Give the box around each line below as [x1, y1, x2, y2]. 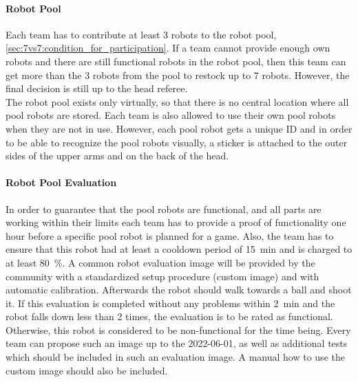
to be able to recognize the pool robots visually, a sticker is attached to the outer [6, 135, 348, 149]
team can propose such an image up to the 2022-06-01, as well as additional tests [6, 336, 348, 350]
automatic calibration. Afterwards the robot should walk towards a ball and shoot [6, 282, 352, 297]
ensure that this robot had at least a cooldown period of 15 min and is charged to [6, 242, 352, 256]
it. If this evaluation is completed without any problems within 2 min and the [6, 295, 335, 310]
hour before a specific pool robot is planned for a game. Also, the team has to [6, 228, 334, 243]
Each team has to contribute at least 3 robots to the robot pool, [6, 27, 277, 41]
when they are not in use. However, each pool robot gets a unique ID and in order [6, 121, 352, 135]
